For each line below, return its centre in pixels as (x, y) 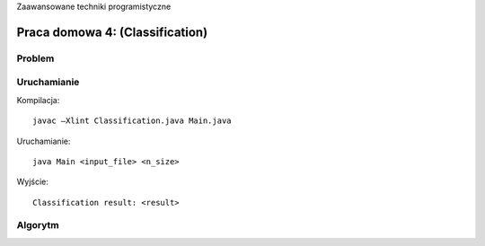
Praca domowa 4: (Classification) (112, 32)
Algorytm (38, 225)
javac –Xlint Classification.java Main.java (132, 121)
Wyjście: (33, 182)
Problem (35, 58)
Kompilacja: (38, 100)
